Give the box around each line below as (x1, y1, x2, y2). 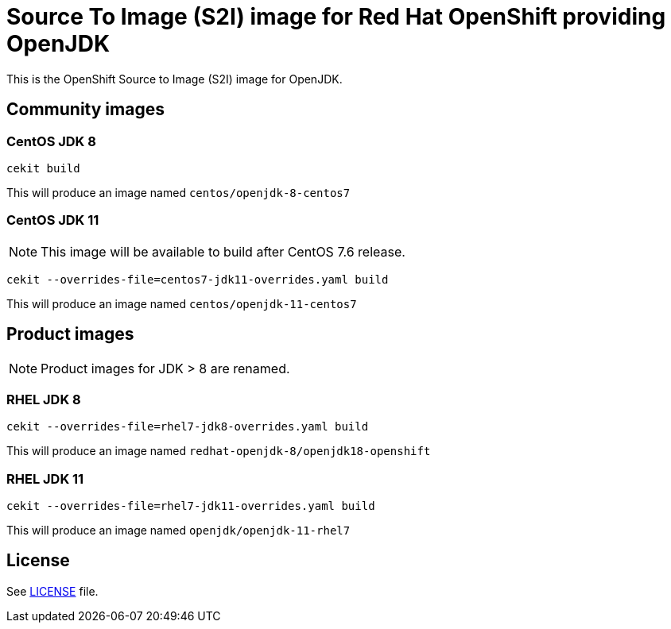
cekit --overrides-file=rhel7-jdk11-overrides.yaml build (6, 500, 375, 513)
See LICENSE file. (6, 584, 99, 598)
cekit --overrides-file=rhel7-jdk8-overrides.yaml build (6, 420, 369, 434)
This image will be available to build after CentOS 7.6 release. (41, 243, 405, 260)
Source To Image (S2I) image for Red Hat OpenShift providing (6, 3, 666, 30)
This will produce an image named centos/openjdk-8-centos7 (6, 185, 351, 199)
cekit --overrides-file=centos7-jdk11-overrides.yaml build (6, 272, 389, 286)
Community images (6, 99, 165, 120)
